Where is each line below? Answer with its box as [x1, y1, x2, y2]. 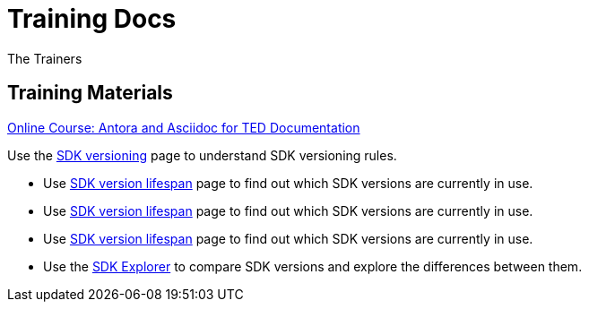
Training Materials [7, 82, 173, 105]
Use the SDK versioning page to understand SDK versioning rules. [7, 147, 397, 163]
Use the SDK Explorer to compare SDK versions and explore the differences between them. [43, 258, 583, 274]
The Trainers [7, 50, 82, 66]
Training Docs [7, 4, 177, 34]
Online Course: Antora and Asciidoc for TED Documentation [7, 119, 360, 135]
